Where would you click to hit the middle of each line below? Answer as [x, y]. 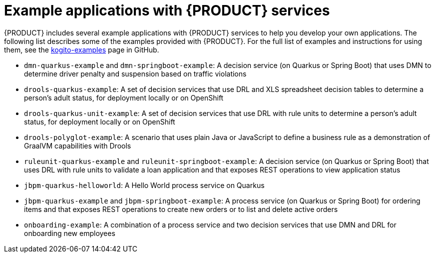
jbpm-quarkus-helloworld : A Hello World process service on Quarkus [144, 185]
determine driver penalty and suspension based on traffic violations [135, 73]
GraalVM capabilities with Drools [78, 145]
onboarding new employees [70, 233]
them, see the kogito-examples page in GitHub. [82, 49]
